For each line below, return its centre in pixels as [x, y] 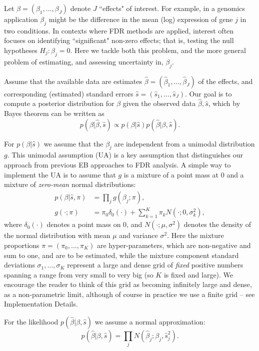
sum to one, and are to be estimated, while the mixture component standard [121, 255]
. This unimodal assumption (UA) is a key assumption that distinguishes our [125, 155]
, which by [224, 103]
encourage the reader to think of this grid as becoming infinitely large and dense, [128, 284]
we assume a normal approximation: [150, 322]
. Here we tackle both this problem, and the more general [158, 50]
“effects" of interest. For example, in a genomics [172, 8]
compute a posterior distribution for [59, 103]
